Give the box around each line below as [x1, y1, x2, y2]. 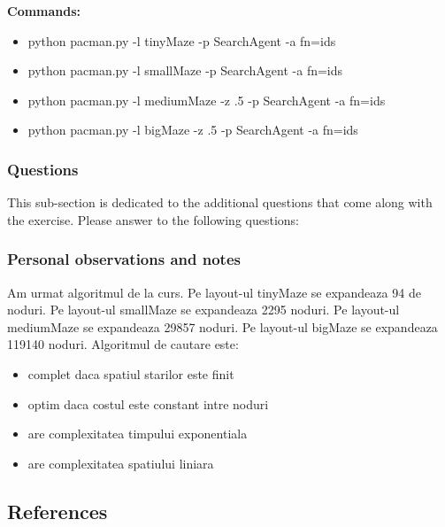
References [7, 497, 108, 524]
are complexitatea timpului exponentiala [27, 424, 248, 443]
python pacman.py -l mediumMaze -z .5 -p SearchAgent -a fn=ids [27, 90, 386, 109]
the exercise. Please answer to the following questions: [7, 210, 300, 229]
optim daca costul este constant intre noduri [27, 394, 269, 413]
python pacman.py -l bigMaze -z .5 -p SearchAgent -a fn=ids [27, 120, 358, 139]
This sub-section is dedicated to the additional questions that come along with [7, 193, 433, 212]
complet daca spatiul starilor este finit [27, 364, 234, 383]
